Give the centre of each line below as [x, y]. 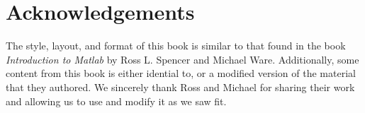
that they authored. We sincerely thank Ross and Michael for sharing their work [180, 87]
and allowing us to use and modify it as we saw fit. [116, 101]
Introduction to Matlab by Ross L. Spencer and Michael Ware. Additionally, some [182, 59]
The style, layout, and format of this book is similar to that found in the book [176, 46]
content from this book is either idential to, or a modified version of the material [181, 73]
